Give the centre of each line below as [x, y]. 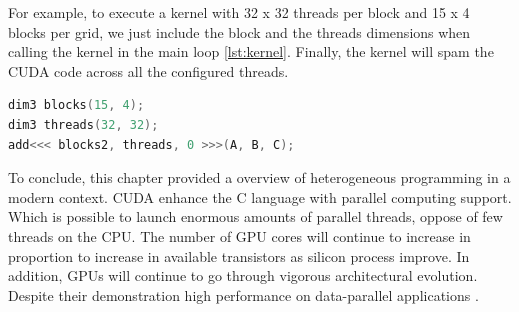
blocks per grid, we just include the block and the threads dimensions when [239, 31]
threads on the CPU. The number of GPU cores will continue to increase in [239, 235]
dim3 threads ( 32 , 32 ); [83, 124]
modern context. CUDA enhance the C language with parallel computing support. [260, 196]
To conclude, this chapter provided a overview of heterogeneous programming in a [259, 177]
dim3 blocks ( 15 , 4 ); [76, 105]
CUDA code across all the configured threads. [148, 70]
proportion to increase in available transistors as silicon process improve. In [239, 255]
